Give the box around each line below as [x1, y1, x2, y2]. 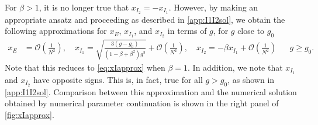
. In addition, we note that [188, 61, 283, 73]
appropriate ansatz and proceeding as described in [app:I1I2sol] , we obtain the [5, 13, 285, 25]
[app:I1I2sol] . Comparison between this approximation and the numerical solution [5, 85, 297, 98]
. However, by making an [168, 1, 258, 13]
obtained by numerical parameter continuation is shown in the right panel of [5, 97, 279, 109]
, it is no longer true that [39, 1, 129, 13]
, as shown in [227, 73, 275, 85]
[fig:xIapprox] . [5, 108, 54, 120]
